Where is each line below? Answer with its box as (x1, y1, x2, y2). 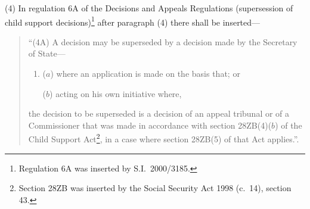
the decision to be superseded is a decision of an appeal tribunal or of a (28, 107, 290, 120)
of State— (28, 47, 66, 60)
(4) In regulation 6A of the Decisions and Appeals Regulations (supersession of (5, 2, 293, 14)
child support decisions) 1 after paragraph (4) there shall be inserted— (5, 14, 261, 28)
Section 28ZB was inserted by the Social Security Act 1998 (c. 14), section (18, 182, 292, 194)
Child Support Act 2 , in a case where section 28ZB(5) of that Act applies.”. (28, 131, 299, 145)
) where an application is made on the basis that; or (50, 67, 240, 80)
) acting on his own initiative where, (49, 87, 182, 99)
